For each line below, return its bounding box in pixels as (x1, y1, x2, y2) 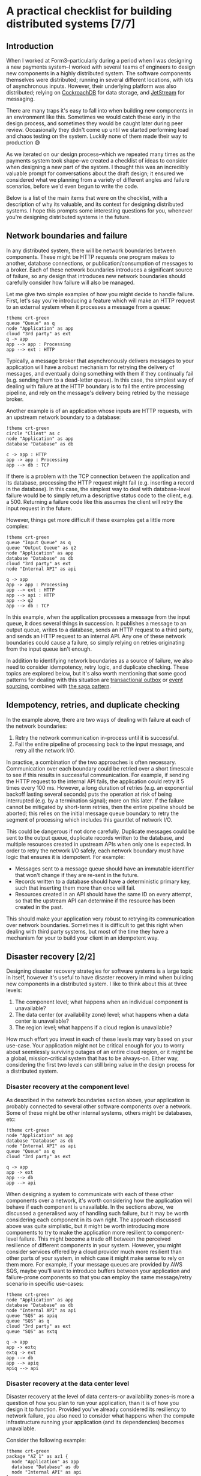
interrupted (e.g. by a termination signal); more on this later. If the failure (6, 796, 185, 804)
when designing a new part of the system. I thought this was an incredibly (6, 164, 189, 170)
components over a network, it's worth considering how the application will (6, 1197, 192, 1204)
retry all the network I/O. (14, 746, 76, 754)
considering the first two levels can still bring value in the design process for (6, 1061, 195, 1068)
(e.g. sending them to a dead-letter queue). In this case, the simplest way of (6, 376, 194, 383)
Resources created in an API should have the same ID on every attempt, (14, 890, 193, 898)
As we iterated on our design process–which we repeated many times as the (6, 150, 195, 158)
